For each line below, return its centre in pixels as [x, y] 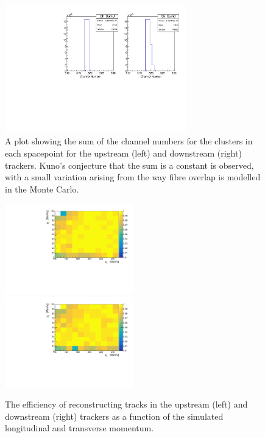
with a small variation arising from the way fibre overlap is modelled [133, 177]
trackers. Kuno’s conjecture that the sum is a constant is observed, [129, 165]
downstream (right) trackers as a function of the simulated [114, 416]
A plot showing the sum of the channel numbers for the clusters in [129, 141]
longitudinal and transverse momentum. [79, 428]
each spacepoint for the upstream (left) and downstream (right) [123, 153]
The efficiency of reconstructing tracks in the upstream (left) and [126, 404]
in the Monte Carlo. [42, 189]
